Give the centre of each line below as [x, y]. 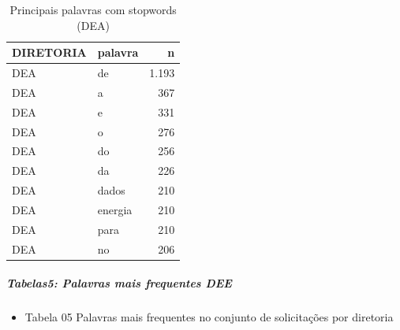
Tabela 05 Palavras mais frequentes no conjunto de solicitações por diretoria [209, 317]
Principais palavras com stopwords [93, 9]
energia [115, 209]
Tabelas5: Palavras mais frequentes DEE [119, 283]
